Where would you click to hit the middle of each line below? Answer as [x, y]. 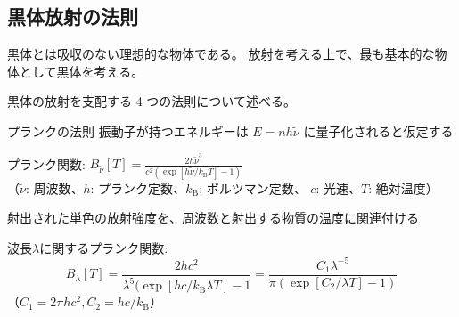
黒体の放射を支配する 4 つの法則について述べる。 [152, 101]
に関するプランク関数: [104, 247]
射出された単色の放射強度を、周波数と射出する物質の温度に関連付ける [213, 218]
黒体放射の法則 [73, 16]
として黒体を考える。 [82, 71]
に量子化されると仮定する [378, 130]
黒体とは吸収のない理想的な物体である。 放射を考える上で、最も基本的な [221, 54]
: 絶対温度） [403, 187]
